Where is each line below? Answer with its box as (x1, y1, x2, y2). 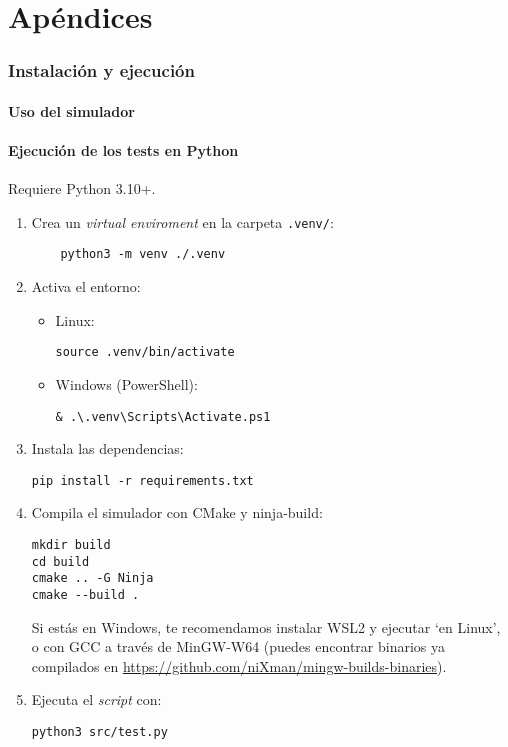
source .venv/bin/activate (55, 345, 235, 360)
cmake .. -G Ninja (31, 571, 154, 586)
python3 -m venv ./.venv (60, 247, 226, 262)
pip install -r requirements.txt (31, 473, 254, 488)
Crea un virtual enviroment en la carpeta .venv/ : (31, 211, 334, 232)
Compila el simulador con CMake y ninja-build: (31, 502, 323, 523)
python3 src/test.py (31, 725, 168, 740)
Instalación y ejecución (8, 58, 195, 83)
